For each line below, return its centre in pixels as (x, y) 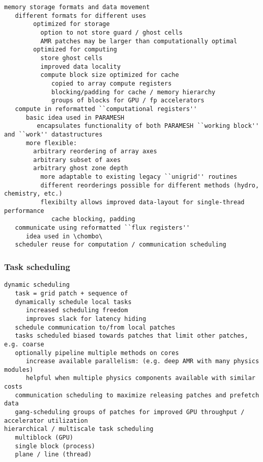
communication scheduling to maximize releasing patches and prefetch (137, 395)
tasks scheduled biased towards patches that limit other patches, (131, 336)
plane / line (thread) (53, 455)
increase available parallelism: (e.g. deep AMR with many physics (142, 361)
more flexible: (51, 143)
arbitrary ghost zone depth (81, 168)
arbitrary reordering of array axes (95, 152)
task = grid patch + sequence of (71, 293)
